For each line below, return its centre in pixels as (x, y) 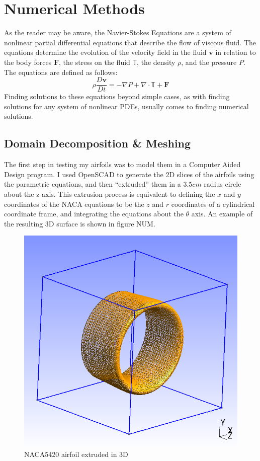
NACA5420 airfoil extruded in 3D (76, 454)
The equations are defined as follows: (61, 72)
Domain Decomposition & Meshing (98, 143)
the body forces (28, 62)
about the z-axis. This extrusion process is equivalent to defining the (110, 194)
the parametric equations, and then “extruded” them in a (93, 184)
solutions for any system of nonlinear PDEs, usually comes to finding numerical (126, 106)
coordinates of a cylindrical (213, 204)
